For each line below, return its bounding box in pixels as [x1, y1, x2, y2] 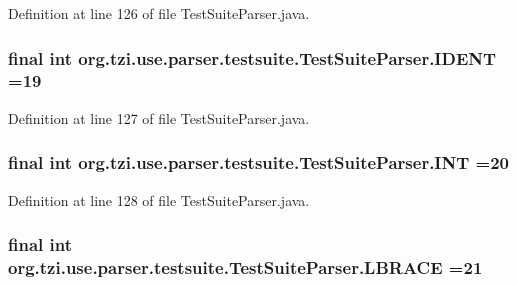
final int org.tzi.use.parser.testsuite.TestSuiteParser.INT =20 [8, 150, 510, 175]
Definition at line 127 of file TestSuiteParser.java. [8, 107, 310, 128]
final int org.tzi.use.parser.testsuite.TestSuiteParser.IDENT [8, 45, 497, 70]
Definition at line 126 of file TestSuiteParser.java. [8, 3, 310, 23]
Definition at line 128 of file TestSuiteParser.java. [8, 189, 310, 210]
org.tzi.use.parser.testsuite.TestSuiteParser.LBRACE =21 [8, 254, 483, 279]
